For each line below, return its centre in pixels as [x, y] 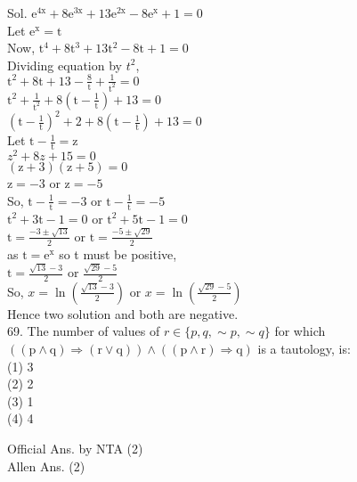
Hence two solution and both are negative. [123, 313]
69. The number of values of [84, 331]
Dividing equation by [65, 65]
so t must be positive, [118, 253]
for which [300, 331]
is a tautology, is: [304, 349]
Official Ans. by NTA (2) [75, 448]
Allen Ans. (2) [46, 466]
